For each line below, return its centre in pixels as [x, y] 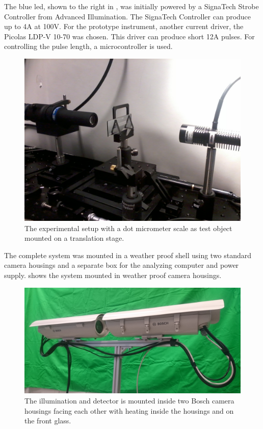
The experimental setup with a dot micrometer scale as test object [128, 228]
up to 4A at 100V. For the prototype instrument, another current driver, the [124, 26]
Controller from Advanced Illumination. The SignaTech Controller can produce [128, 16]
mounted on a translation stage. [74, 238]
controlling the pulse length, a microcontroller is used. [88, 46]
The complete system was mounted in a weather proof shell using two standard [128, 255]
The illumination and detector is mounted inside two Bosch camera [129, 400]
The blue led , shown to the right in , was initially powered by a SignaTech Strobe [131, 6]
